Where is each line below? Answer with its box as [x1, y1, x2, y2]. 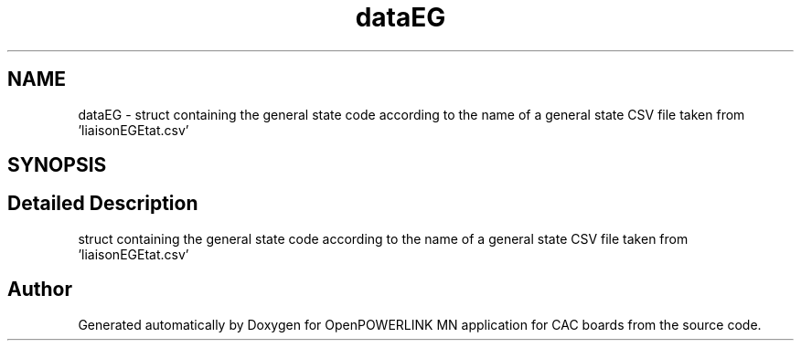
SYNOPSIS [7, 153, 107, 177]
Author [7, 278, 72, 301]
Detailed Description [7, 192, 198, 216]
